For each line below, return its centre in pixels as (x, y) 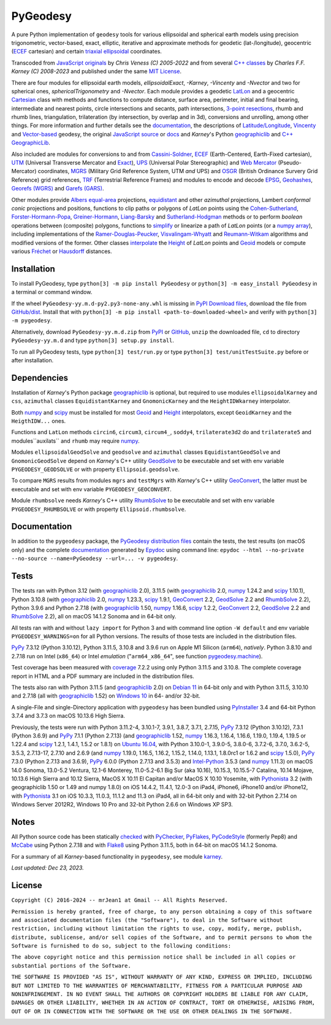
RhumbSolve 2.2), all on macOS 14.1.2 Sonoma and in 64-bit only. (94, 617)
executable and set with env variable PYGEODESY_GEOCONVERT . (91, 489)
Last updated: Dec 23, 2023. (48, 868)
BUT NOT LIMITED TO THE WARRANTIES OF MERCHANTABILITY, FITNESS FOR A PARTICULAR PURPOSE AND (157, 985)
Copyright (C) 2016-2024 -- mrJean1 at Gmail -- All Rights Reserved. (120, 900)
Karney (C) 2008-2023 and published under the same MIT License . (97, 71)
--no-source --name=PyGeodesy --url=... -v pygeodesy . (94, 558)
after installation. (32, 360)
